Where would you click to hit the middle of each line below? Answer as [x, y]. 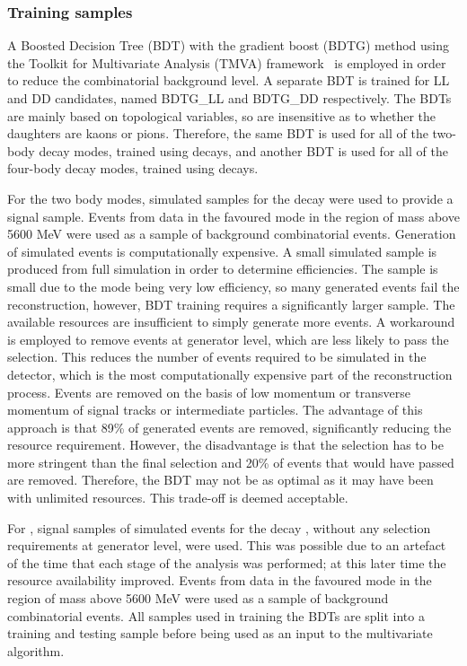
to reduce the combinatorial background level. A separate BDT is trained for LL [229, 80]
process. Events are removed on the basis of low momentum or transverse [209, 392]
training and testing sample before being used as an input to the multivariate [220, 633]
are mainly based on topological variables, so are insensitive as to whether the [221, 115]
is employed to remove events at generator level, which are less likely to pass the [228, 339]
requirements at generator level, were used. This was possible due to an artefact [227, 545]
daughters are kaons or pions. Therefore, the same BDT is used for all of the [218, 133]
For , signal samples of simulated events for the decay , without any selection [219, 527]
